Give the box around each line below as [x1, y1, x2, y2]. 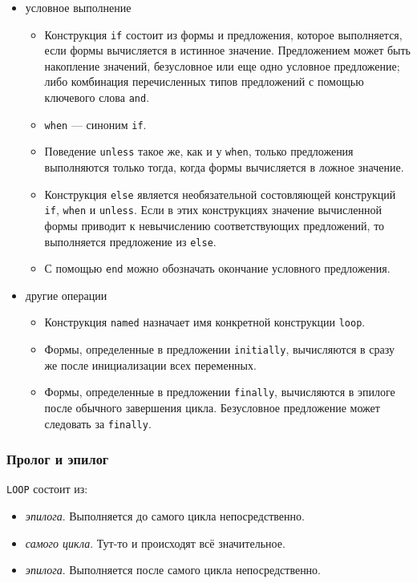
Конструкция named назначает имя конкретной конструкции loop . [44, 314, 366, 330]
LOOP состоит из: [6, 480, 88, 497]
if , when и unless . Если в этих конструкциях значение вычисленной [44, 201, 382, 218]
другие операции [25, 286, 107, 303]
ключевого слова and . [44, 89, 150, 106]
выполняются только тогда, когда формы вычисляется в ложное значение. [44, 159, 404, 175]
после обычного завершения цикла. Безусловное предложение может [44, 399, 380, 415]
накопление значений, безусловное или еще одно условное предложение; [44, 57, 400, 74]
